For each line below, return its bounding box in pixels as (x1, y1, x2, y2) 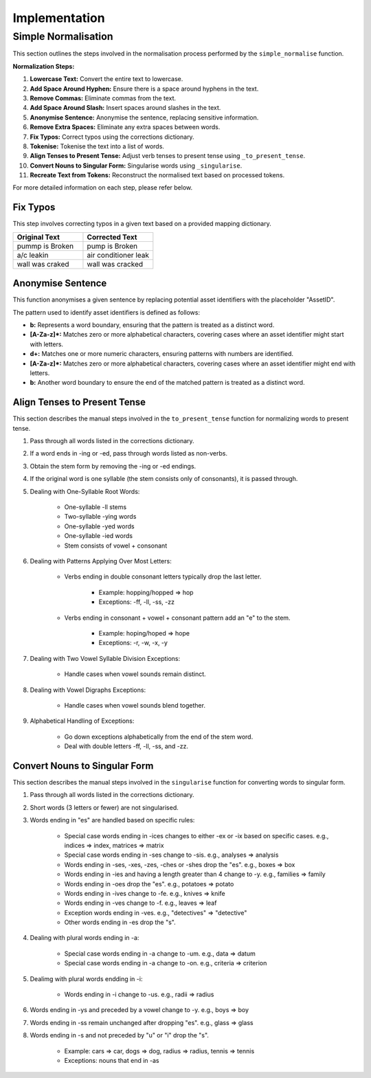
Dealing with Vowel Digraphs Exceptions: (30, 686, 146, 694)
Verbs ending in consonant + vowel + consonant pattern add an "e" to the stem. (64, 614, 291, 622)
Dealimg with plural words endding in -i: (30, 974, 143, 982)
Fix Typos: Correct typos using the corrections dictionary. (30, 133, 195, 141)
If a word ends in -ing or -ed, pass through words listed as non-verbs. (30, 449, 228, 458)
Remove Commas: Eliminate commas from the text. (30, 93, 177, 102)
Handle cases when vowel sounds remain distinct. (64, 670, 206, 678)
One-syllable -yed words (64, 522, 135, 530)
